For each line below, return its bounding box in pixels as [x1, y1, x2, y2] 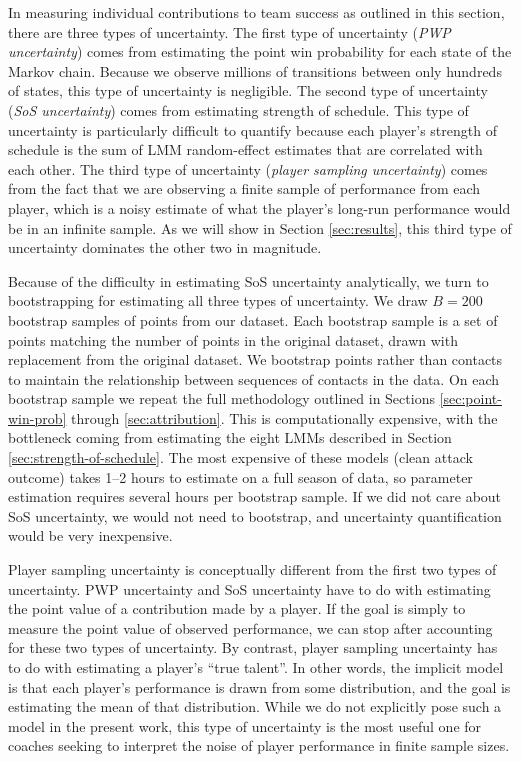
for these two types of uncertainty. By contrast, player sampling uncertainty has [8, 637, 498, 658]
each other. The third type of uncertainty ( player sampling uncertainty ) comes [8, 158, 488, 179]
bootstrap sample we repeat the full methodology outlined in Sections [8, 388, 435, 409]
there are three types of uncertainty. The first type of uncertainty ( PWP [8, 21, 451, 42]
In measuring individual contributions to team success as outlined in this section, [8, 2, 505, 22]
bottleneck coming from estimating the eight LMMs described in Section [8, 427, 452, 448]
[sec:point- [439, 388, 502, 409]
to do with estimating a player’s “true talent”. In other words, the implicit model [8, 657, 504, 677]
